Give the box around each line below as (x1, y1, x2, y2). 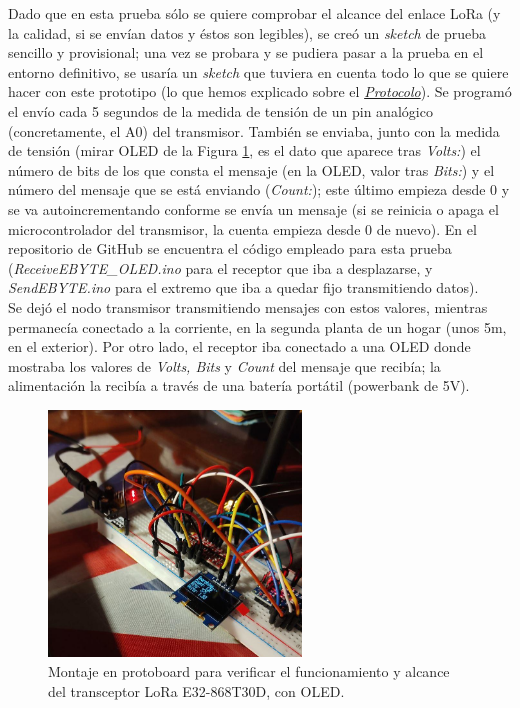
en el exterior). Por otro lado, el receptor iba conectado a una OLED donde (8, 336, 471, 357)
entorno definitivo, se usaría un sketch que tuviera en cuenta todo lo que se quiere (8, 61, 509, 82)
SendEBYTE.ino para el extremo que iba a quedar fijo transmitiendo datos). (8, 277, 479, 298)
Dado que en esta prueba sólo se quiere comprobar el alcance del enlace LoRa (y (8, 3, 501, 23)
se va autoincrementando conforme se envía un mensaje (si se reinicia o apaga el (8, 198, 499, 219)
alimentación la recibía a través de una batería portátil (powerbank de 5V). (8, 375, 470, 396)
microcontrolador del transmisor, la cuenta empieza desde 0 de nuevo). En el (8, 218, 477, 239)
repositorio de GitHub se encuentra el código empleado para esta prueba (8, 238, 452, 259)
